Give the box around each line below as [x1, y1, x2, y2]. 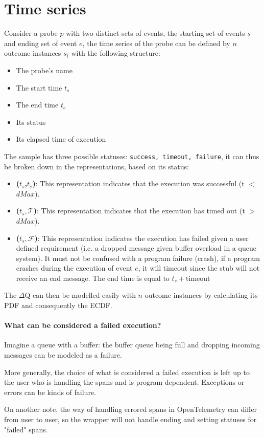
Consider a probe [4, 28, 58, 38]
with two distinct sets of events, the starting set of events [66, 28, 245, 38]
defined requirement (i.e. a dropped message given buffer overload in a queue [16, 243, 256, 253]
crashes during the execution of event [16, 262, 133, 273]
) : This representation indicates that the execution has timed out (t [33, 205, 245, 216]
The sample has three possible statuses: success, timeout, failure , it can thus [4, 150, 259, 161]
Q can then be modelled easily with [25, 290, 136, 300]
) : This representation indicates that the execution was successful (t [32, 178, 245, 189]
